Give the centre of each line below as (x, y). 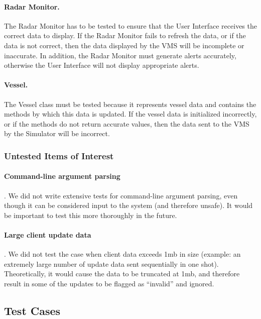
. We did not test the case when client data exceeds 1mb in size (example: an (122, 254)
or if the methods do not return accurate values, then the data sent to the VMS (127, 123)
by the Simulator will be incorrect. (57, 133)
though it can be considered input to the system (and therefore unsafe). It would (128, 205)
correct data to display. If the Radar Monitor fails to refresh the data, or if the (125, 35)
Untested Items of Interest (59, 155)
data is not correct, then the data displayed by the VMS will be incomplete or (124, 45)
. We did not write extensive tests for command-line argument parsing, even (121, 195)
